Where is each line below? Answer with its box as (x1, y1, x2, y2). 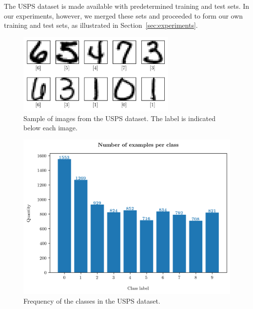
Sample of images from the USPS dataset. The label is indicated (23, 113, 216, 123)
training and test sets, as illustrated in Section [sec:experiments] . (4, 20, 198, 30)
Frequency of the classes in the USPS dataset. (23, 295, 160, 306)
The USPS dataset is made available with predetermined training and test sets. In (4, 1, 250, 11)
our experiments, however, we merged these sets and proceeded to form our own (4, 10, 243, 21)
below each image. (23, 123, 78, 133)
